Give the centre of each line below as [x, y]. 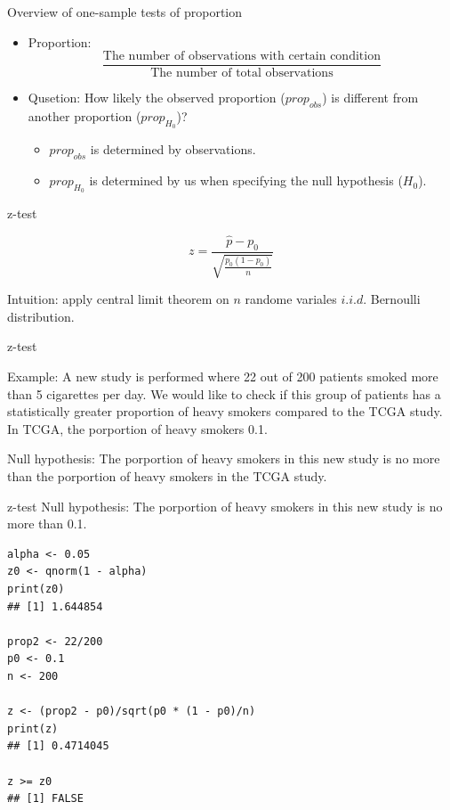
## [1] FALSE [45, 799]
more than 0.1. [47, 524]
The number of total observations [242, 74]
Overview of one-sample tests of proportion [125, 12]
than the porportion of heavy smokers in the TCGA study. [167, 476]
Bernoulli [395, 299]
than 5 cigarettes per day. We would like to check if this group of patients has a [224, 393]
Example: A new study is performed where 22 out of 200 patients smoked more [223, 376]
